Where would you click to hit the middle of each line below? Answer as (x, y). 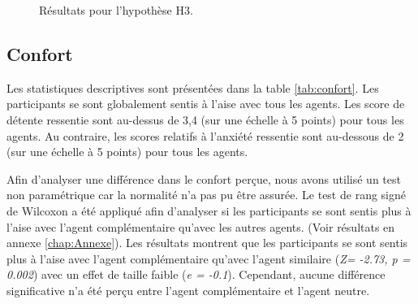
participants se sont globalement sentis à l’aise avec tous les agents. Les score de (206, 104)
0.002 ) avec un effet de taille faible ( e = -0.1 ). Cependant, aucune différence (196, 274)
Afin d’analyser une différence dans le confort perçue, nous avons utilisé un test (204, 178)
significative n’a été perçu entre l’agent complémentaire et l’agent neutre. (188, 290)
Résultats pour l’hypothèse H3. (116, 10)
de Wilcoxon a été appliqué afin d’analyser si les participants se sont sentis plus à (209, 210)
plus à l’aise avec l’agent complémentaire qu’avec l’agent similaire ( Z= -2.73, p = (209, 258)
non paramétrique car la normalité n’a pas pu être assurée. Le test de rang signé (206, 195)
